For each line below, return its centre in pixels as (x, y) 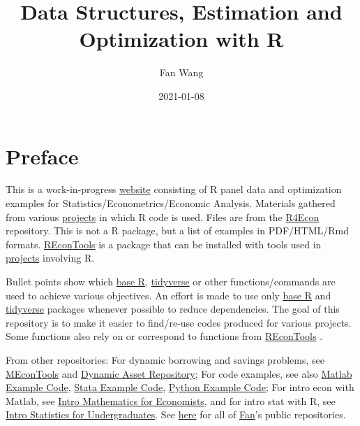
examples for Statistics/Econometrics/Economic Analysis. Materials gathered (171, 203)
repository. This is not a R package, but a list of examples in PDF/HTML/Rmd (178, 230)
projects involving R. (50, 258)
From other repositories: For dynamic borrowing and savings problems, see (165, 359)
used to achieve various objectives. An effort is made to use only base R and (168, 295)
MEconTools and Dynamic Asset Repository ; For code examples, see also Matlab (179, 373)
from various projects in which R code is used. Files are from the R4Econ (163, 216)
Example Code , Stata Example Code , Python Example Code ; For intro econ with (180, 387)
